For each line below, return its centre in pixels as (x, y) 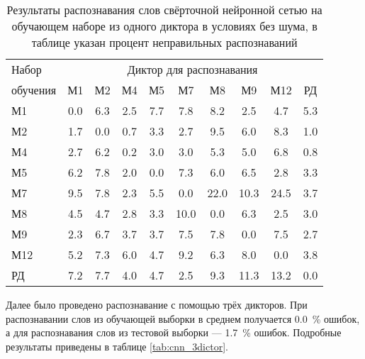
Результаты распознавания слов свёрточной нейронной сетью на (164, 10)
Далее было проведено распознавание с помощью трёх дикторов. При (157, 304)
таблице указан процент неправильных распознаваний (164, 42)
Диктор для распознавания (192, 69)
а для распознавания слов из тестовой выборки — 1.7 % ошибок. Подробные (174, 332)
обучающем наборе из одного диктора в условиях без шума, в (164, 26)
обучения (34, 90)
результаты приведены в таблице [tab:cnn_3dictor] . (117, 346)
